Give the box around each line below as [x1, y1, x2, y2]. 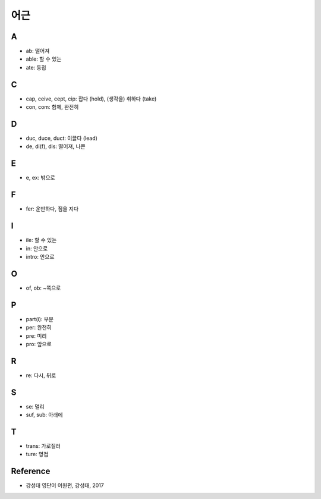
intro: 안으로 [26, 253, 55, 260]
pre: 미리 [26, 332, 47, 339]
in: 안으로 [26, 244, 48, 252]
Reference [11, 466, 51, 476]
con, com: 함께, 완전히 [26, 103, 79, 111]
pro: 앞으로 [26, 340, 52, 347]
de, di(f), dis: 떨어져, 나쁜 [26, 143, 86, 150]
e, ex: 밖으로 [26, 174, 56, 181]
